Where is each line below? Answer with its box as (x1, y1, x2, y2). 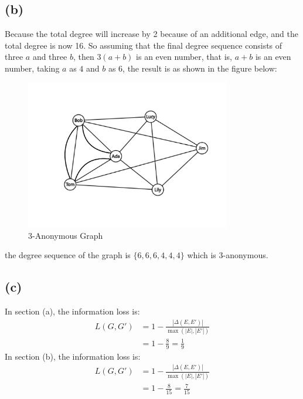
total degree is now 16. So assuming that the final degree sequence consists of (5, 39, 282, 51)
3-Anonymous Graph (28, 229, 103, 241)
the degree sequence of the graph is (5, 249, 131, 261)
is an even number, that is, (136, 50, 232, 63)
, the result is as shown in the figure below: (122, 62, 277, 74)
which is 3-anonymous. (187, 249, 268, 261)
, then (73, 50, 94, 63)
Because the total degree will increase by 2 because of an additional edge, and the (5, 28, 298, 40)
